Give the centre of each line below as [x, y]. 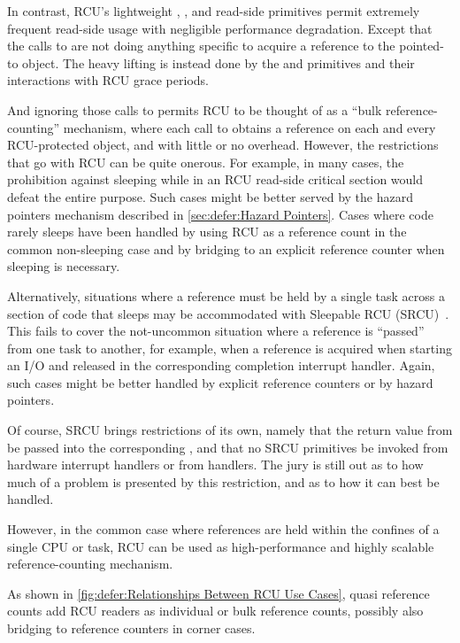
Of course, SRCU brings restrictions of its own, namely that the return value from [230, 430]
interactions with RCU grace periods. [108, 80]
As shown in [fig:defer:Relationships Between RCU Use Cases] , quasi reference [218, 593]
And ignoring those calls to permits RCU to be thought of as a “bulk [195, 109]
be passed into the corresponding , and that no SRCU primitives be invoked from [228, 447]
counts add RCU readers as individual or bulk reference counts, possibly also [215, 611]
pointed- [422, 46]
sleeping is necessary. [64, 266]
